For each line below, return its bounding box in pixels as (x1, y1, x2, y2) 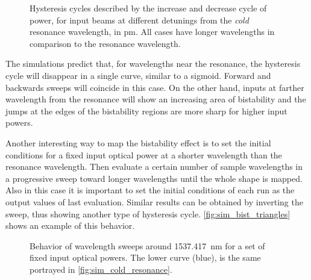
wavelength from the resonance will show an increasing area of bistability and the (5, 93, 306, 105)
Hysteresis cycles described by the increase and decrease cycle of (30, 2, 267, 14)
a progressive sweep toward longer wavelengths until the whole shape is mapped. (5, 172, 303, 184)
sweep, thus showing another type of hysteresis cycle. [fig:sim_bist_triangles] (5, 207, 291, 220)
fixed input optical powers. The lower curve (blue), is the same (30, 251, 261, 264)
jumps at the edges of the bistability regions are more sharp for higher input (5, 104, 287, 117)
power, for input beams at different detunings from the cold (30, 13, 249, 26)
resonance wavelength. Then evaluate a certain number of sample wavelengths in (5, 160, 303, 173)
